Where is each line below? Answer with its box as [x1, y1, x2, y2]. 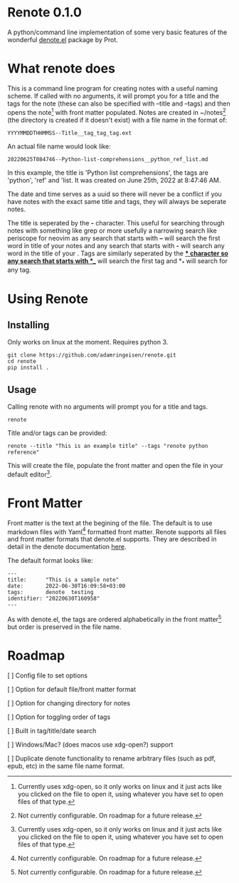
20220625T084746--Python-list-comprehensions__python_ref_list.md [7, 155, 208, 163]
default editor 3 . [7, 469, 52, 479]
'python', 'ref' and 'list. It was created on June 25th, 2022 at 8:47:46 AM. [7, 175, 221, 184]
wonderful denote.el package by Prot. [7, 35, 119, 44]
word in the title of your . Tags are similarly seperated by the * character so [7, 249, 229, 257]
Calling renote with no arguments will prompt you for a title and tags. [7, 402, 208, 411]
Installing [7, 319, 50, 331]
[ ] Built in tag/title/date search [7, 726, 97, 735]
